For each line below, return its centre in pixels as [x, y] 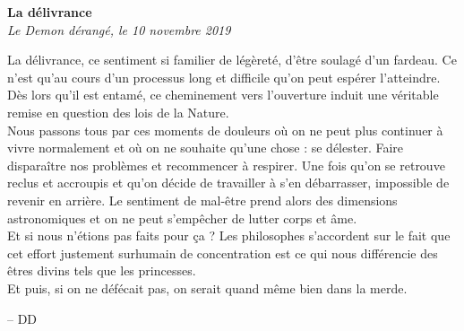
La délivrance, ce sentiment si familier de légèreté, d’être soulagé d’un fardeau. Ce [232, 60]
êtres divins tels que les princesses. [102, 270]
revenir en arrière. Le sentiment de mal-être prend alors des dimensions [202, 200]
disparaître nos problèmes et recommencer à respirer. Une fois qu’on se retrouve [226, 165]
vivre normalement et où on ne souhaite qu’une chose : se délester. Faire [206, 148]
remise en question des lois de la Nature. [118, 112]
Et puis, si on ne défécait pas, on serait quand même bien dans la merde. [207, 287]
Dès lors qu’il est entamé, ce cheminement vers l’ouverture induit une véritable [223, 95]
